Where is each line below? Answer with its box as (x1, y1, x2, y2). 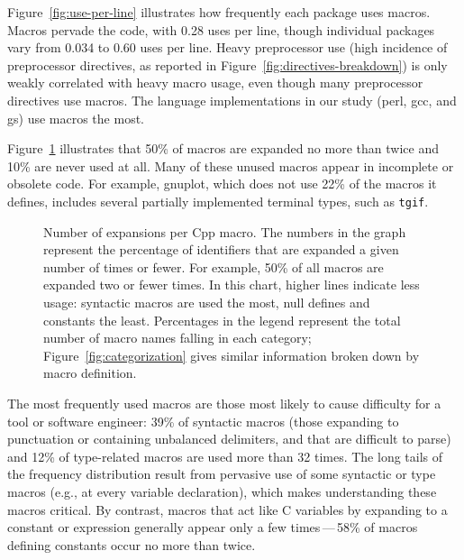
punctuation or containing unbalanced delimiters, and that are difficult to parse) (7, 429, 451, 448)
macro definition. (43, 363, 137, 382)
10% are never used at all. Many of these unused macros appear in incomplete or (7, 156, 454, 175)
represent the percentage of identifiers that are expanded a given (43, 240, 399, 259)
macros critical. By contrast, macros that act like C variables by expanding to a (7, 500, 448, 519)
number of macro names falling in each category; (43, 328, 312, 347)
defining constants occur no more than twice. (7, 535, 256, 554)
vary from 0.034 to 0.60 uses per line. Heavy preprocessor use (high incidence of (7, 38, 448, 57)
